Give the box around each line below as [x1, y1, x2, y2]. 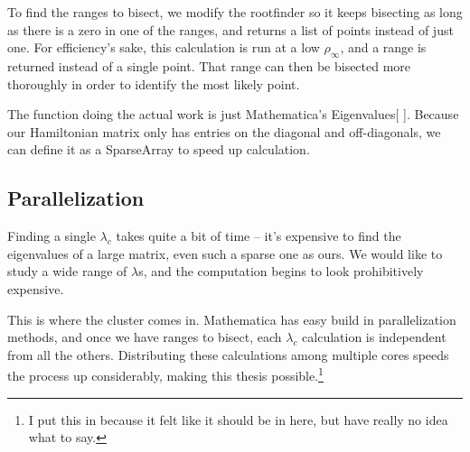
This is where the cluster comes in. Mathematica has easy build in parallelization [7, 309, 456, 328]
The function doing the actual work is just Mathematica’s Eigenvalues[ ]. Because [7, 105, 459, 124]
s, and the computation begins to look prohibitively [138, 262, 424, 281]
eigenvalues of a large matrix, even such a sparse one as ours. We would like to [7, 244, 443, 263]
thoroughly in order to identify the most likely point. [7, 74, 300, 93]
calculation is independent [302, 327, 446, 346]
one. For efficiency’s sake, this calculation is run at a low [7, 38, 320, 57]
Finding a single [7, 226, 96, 245]
